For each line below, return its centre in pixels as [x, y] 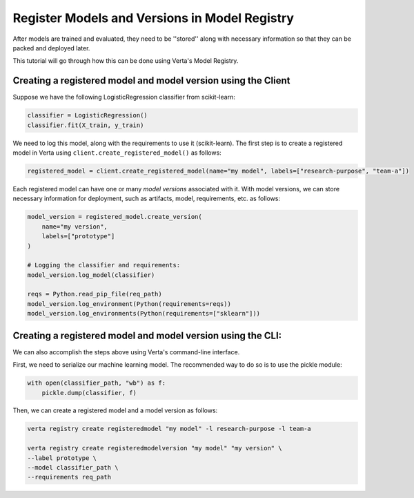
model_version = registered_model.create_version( [115, 217]
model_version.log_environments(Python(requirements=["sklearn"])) [144, 314]
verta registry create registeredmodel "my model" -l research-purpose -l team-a [169, 429]
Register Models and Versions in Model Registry [154, 18]
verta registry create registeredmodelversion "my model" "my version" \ [155, 448]
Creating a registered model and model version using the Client [151, 80]
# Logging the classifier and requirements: [104, 265]
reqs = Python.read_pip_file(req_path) [95, 294]
